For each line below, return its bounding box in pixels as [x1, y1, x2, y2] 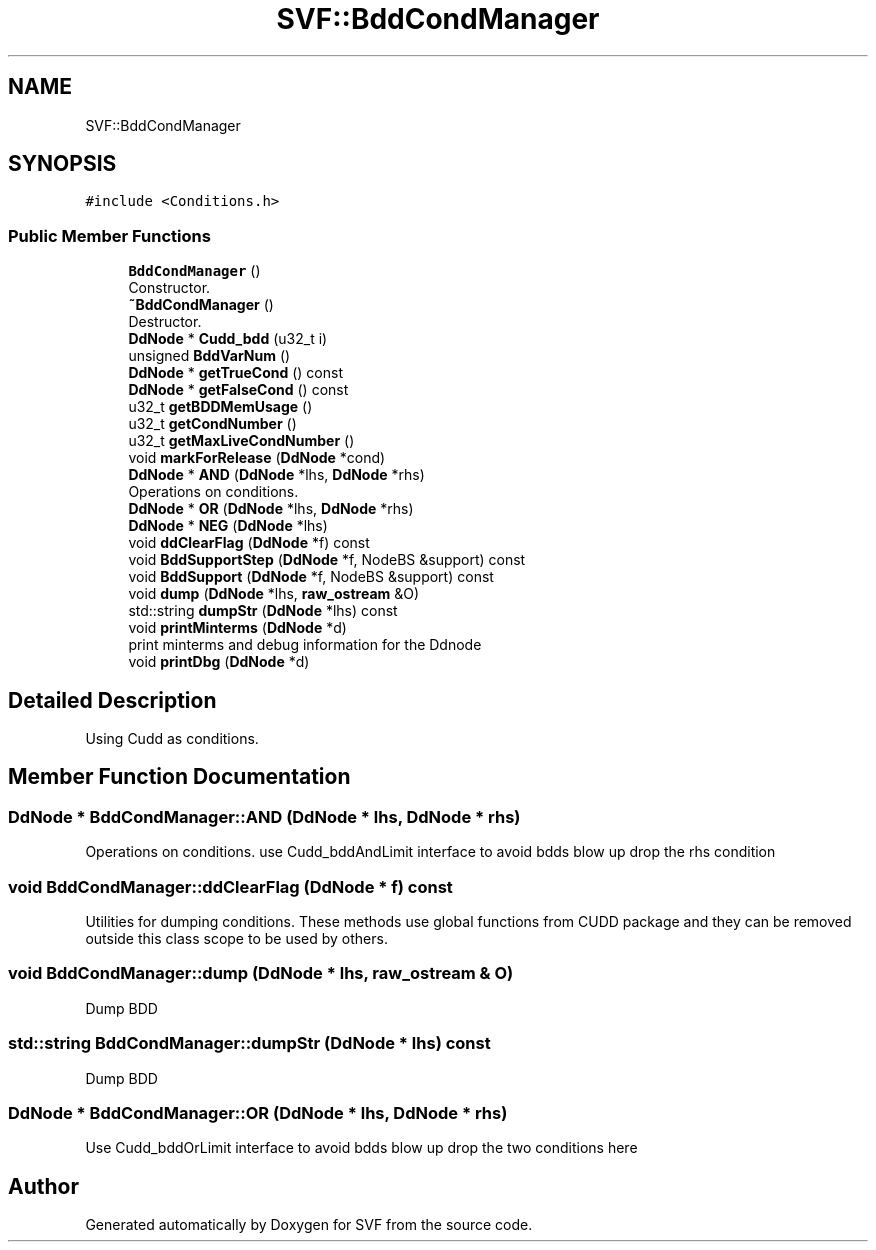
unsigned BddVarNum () [128, 347, 291, 365]
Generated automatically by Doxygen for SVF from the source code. [85, 1216, 533, 1234]
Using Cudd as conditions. [85, 730, 259, 748]
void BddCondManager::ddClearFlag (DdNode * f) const [8, 876, 453, 897]
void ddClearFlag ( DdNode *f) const [128, 534, 370, 552]
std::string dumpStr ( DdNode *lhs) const [128, 602, 398, 620]
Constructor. [128, 279, 211, 297]
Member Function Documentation [8, 764, 351, 790]
